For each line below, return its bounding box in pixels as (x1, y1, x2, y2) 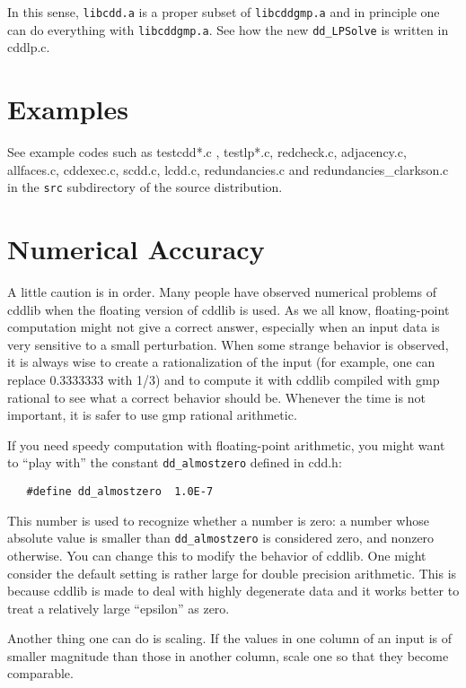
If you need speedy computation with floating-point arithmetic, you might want (7, 435, 445, 454)
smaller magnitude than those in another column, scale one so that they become (7, 646, 449, 665)
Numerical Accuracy (7, 231, 265, 267)
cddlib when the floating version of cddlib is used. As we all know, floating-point (7, 300, 450, 318)
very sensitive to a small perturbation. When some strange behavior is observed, (7, 335, 449, 353)
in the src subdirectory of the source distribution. (7, 178, 283, 196)
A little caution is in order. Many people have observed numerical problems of (7, 283, 436, 300)
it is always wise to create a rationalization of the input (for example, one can (7, 353, 435, 371)
